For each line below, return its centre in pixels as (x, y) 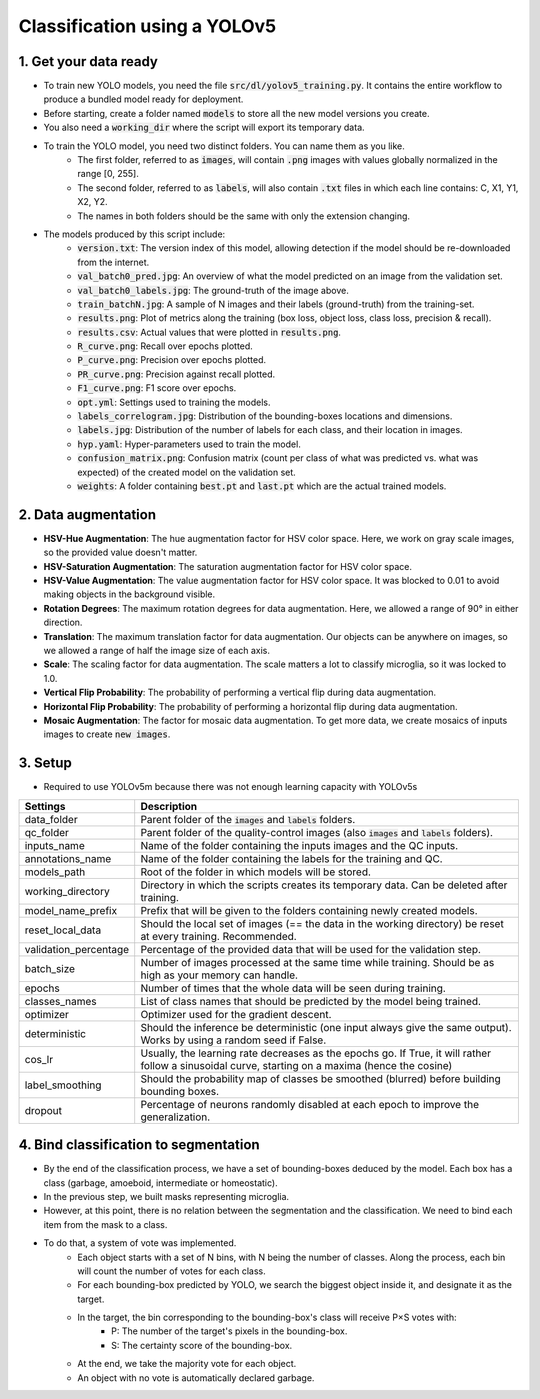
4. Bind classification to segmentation (139, 1145)
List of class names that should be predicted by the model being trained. (311, 1001)
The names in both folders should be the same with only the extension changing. (243, 216)
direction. (63, 622)
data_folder (51, 819)
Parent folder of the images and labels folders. (248, 819)
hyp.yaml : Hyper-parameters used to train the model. (189, 444)
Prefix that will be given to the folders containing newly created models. (309, 910)
